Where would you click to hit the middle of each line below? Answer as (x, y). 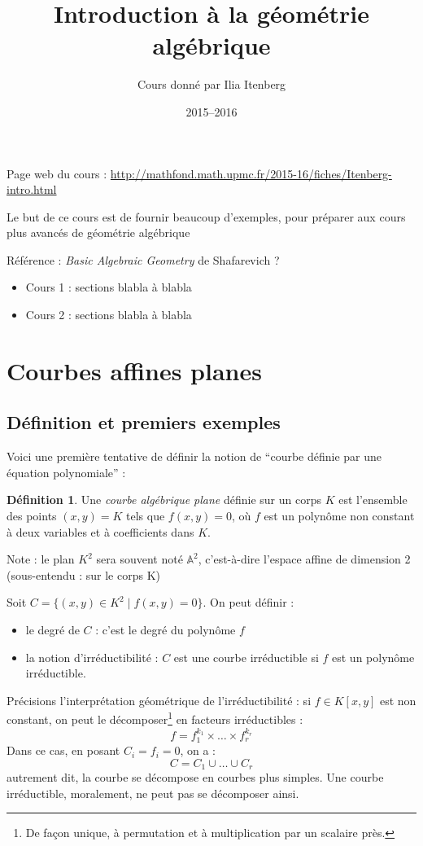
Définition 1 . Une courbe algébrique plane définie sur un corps (164, 500)
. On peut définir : (249, 602)
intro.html (32, 189)
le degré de (52, 629)
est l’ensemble (373, 500)
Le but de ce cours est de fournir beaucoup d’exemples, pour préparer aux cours (206, 216)
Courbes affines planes (134, 370)
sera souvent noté (140, 559)
